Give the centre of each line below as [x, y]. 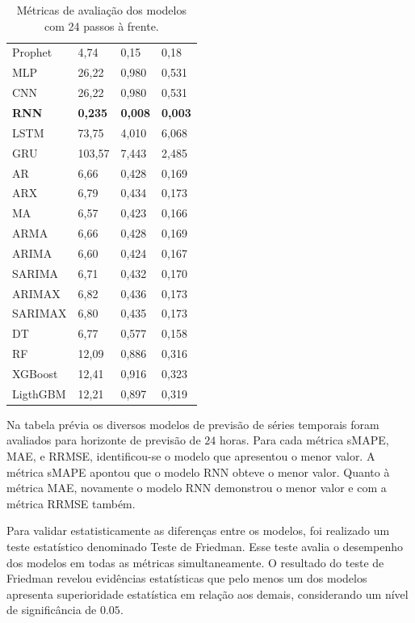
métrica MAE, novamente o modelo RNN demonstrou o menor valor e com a [197, 488]
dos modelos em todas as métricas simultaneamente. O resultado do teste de [195, 562]
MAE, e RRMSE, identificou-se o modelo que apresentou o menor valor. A [191, 456]
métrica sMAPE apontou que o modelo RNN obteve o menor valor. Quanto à [198, 471]
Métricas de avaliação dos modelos [101, 10]
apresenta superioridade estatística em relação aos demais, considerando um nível [207, 594]
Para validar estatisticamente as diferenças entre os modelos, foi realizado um [198, 530]
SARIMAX [40, 313]
